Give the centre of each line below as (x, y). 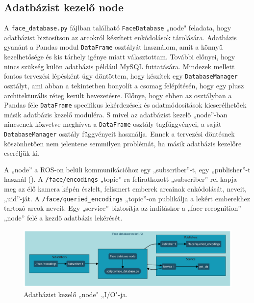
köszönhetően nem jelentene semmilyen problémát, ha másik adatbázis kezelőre (123, 143)
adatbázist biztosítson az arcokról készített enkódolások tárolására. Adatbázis (120, 37)
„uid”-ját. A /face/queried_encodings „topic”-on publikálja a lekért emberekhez (127, 198)
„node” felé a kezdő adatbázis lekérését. (63, 217)
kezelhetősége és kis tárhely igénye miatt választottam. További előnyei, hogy (120, 57)
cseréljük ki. (22, 153)
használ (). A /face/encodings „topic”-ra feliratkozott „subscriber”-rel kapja (120, 179)
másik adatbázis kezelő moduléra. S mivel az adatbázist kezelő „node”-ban (116, 114)
